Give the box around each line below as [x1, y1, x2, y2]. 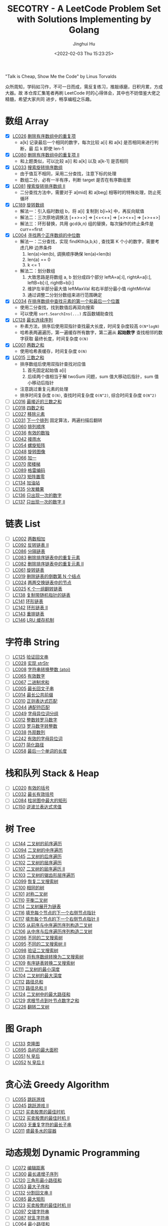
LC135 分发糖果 [12, 486, 44, 492]
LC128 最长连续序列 [12, 317, 53, 323]
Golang [68, 25, 99, 36]
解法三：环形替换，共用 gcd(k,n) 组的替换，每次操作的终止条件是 [19, 221, 154, 227]
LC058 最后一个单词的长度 [12, 748, 67, 754]
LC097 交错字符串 [12, 1208, 49, 1214]
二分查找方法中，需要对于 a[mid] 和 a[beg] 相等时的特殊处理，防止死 [19, 190, 161, 196]
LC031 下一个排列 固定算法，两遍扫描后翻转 [12, 417, 102, 423]
